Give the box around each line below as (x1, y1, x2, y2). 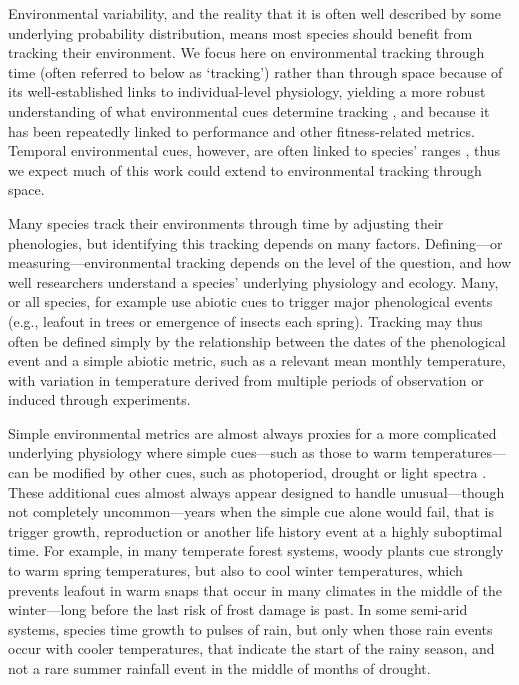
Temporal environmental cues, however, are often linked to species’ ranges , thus (8, 140, 501, 161)
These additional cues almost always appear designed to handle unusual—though (8, 481, 505, 502)
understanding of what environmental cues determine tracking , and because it (8, 100, 490, 121)
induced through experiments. (8, 389, 191, 410)
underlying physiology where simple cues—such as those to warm (8, 442, 407, 463)
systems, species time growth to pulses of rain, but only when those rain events (8, 618, 493, 639)
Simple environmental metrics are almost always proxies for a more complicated (8, 422, 497, 443)
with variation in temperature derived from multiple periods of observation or (8, 369, 484, 390)
